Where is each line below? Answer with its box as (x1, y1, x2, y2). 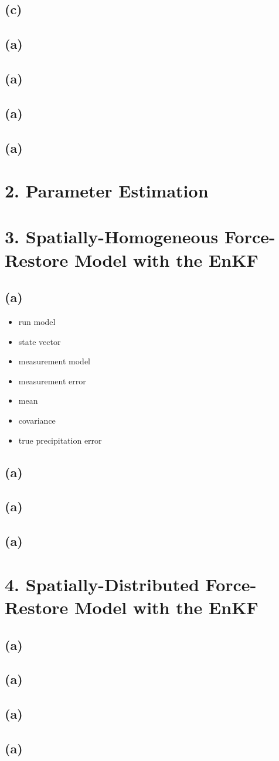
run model (18, 316, 56, 328)
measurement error (18, 374, 86, 387)
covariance (18, 414, 56, 427)
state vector (18, 335, 61, 347)
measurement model (18, 355, 91, 367)
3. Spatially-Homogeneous (5, 224, 219, 249)
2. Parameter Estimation (5, 179, 209, 203)
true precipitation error (18, 434, 102, 446)
